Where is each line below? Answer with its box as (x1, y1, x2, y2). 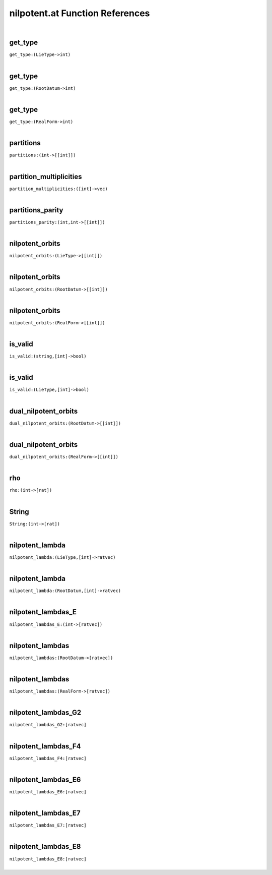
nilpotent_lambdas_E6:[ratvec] (9, 789, 87, 794)
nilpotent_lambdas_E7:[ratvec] (9, 823, 87, 828)
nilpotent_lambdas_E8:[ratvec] (9, 856, 87, 862)
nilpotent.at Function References (9, 8, 150, 19)
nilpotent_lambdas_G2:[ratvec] (9, 722, 87, 728)
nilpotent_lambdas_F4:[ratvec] (9, 755, 87, 761)
